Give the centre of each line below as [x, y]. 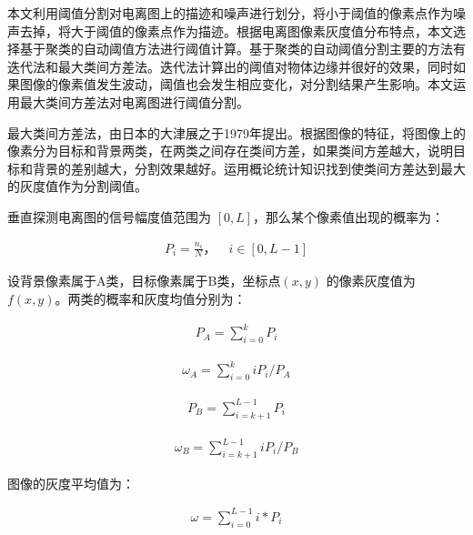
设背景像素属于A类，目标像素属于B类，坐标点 [144, 281]
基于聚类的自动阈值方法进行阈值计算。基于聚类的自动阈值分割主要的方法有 [242, 49]
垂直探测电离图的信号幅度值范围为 [109, 216]
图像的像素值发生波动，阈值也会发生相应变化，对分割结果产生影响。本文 [236, 84]
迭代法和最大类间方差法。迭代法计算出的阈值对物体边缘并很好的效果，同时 [230, 66]
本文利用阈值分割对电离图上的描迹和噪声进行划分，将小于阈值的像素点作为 [230, 13]
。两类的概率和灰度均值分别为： [151, 298]
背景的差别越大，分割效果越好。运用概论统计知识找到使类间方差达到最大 [249, 168]
